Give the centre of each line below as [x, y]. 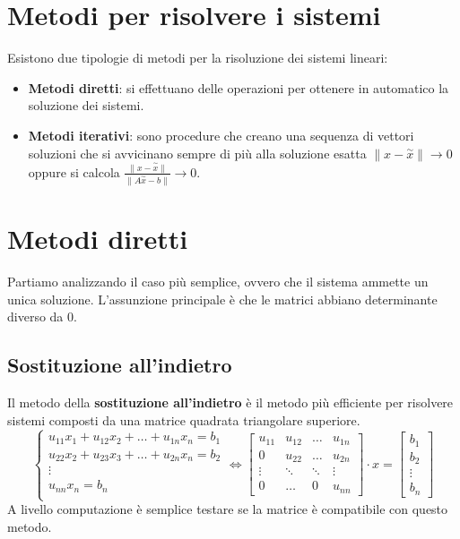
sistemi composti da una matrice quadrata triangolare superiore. [184, 419]
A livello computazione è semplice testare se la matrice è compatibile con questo [228, 509]
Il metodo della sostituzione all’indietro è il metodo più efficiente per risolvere [230, 402]
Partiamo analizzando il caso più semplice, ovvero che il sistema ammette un [218, 281]
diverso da [35, 317]
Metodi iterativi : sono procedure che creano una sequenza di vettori [221, 135]
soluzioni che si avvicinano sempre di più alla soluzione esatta [197, 153]
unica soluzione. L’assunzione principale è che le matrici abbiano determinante [222, 299]
